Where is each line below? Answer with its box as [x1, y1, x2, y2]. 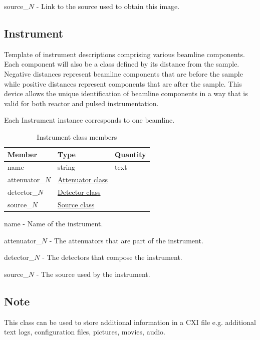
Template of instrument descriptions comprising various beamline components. [4, 49, 245, 59]
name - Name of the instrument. [4, 218, 103, 229]
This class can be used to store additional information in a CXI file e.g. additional [4, 316, 256, 327]
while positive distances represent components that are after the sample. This [4, 78, 242, 89]
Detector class [57, 187, 101, 197]
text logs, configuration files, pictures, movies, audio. [4, 326, 166, 337]
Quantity [115, 149, 146, 159]
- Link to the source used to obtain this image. [36, 1, 180, 11]
